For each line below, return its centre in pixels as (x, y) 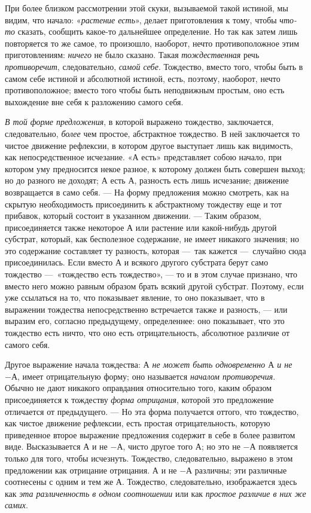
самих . (16, 505)
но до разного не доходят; (52, 180)
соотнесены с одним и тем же (59, 482)
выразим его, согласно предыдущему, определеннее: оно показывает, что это (145, 321)
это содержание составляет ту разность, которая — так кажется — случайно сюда (155, 250)
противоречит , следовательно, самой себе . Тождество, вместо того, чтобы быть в (154, 66)
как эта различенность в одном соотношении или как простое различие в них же (155, 493)
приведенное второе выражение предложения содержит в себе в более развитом (150, 434)
